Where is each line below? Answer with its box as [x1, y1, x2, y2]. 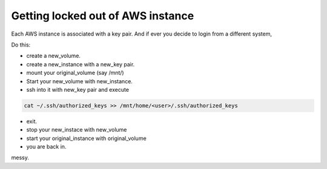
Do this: [11, 41, 31, 48]
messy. [11, 154, 30, 161]
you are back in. [26, 143, 67, 150]
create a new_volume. [26, 52, 81, 60]
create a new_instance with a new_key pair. [26, 60, 135, 68]
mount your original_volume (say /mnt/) [26, 69, 124, 77]
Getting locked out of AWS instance [11, 9, 194, 22]
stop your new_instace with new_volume [26, 126, 127, 133]
